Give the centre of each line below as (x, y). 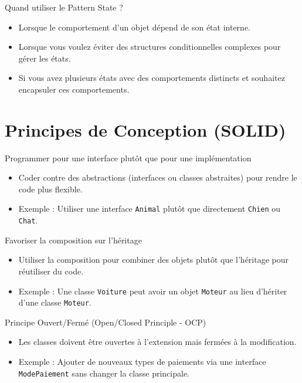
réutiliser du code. (51, 271)
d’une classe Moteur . (55, 302)
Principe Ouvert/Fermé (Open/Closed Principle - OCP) (106, 322)
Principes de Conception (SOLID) (145, 129)
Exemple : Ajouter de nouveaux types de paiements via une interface (142, 362)
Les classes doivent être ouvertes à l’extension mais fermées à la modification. (157, 342)
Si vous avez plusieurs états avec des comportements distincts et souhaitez (152, 78)
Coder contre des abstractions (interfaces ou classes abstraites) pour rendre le (158, 177)
